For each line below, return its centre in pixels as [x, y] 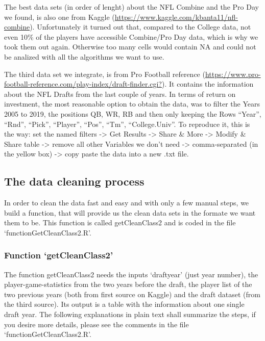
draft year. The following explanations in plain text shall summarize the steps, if [130, 314]
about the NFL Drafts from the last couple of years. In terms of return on [120, 94]
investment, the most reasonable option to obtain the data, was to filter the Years [132, 104]
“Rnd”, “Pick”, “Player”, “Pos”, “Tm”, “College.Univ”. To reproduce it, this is [127, 124]
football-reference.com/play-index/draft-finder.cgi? [83, 84]
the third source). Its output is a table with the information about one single [124, 304]
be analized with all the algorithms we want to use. [84, 56]
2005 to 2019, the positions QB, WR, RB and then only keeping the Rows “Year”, [133, 113]
